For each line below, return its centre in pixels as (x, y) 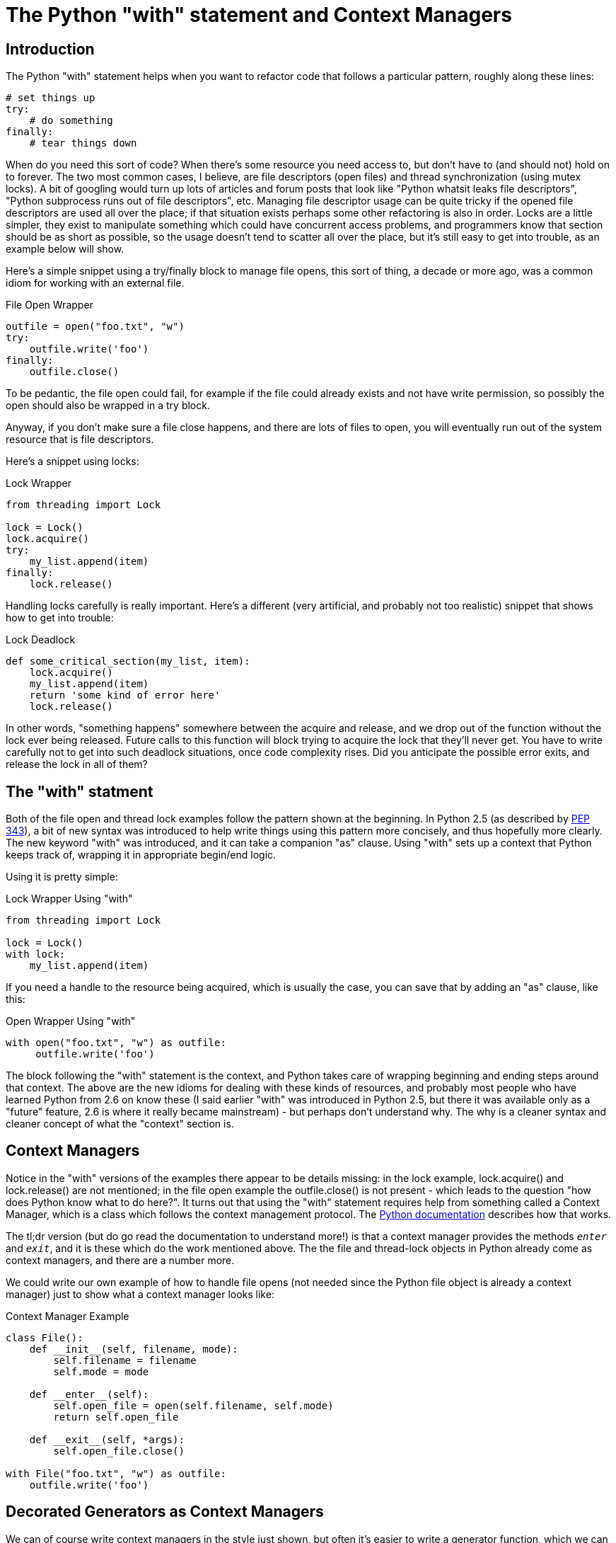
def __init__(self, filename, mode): (134, 1349)
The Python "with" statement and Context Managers (259, 15)
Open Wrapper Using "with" (71, 1021)
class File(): (45, 1337)
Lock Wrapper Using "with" (69, 899)
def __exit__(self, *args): (107, 1439)
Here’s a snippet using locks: (72, 461)
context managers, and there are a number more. (120, 1260)
